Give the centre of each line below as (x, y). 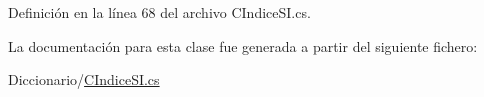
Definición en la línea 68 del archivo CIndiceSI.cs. (159, 12)
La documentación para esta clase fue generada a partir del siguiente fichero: (243, 45)
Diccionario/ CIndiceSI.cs (84, 79)
